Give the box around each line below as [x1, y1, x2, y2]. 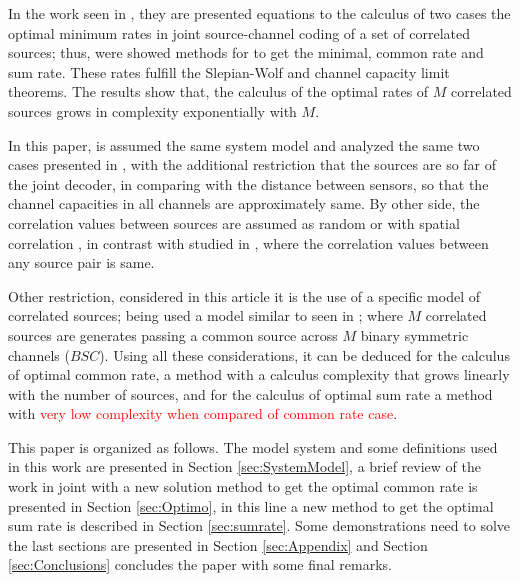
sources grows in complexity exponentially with [8, 100, 297, 121]
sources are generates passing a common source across [8, 324, 338, 345]
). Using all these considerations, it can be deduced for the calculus [99, 344, 510, 365]
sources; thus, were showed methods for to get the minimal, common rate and [8, 42, 484, 63]
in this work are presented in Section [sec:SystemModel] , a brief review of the [8, 456, 482, 477]
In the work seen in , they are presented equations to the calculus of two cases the [8, 3, 511, 23]
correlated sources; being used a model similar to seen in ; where [8, 305, 403, 326]
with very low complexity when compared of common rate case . [8, 403, 398, 424]
